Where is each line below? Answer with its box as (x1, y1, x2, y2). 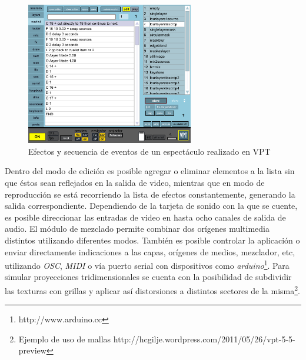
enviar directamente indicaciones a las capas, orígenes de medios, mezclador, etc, (5, 245, 295, 258)
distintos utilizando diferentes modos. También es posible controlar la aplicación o (5, 234, 300, 246)
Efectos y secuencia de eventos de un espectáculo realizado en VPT (28, 145, 271, 157)
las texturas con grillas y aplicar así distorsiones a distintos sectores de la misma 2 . (5, 282, 300, 296)
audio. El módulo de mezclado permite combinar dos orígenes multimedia (5, 222, 270, 235)
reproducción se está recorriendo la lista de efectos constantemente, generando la (5, 188, 295, 200)
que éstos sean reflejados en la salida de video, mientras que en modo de (5, 176, 265, 188)
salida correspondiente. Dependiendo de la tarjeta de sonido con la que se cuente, (5, 199, 298, 212)
